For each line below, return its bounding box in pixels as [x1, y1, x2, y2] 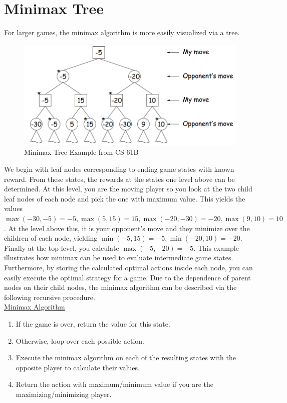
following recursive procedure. [4, 291, 95, 302]
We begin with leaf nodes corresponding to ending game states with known [4, 164, 234, 174]
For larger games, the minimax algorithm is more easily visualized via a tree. [4, 27, 240, 38]
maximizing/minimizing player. [16, 388, 112, 399]
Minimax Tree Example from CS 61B [24, 147, 139, 157]
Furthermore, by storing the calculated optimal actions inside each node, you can [4, 262, 253, 272]
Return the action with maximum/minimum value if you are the [16, 379, 214, 389]
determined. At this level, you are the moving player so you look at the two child [4, 183, 252, 194]
